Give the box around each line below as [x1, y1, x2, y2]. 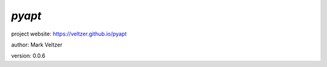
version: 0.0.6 [11, 52, 45, 60]
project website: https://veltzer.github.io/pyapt [11, 30, 127, 37]
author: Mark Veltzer [11, 41, 63, 48]
